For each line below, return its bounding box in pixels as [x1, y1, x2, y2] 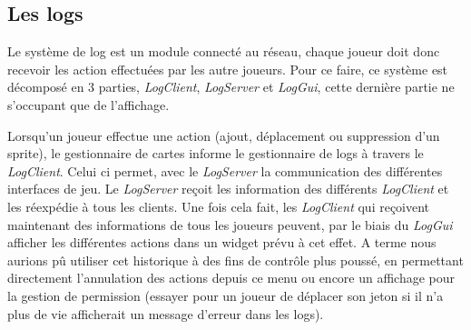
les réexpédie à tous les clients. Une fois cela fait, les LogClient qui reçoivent [7, 196, 430, 215]
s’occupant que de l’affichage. [7, 95, 170, 114]
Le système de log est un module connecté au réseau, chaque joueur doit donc [7, 42, 440, 61]
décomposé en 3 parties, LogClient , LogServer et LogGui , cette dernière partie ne [7, 77, 455, 96]
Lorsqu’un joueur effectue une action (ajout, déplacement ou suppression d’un [7, 125, 440, 145]
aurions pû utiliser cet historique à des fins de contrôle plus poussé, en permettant [7, 250, 464, 269]
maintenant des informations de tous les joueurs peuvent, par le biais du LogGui [7, 215, 453, 234]
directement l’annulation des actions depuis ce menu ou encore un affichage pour [7, 268, 456, 287]
